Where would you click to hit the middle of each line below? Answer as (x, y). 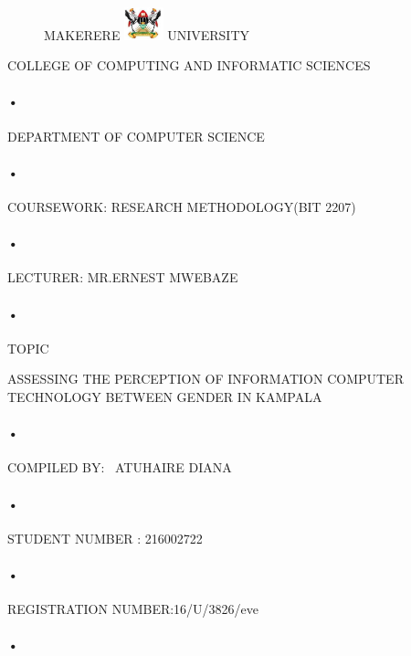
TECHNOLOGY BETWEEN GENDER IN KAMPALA (165, 396)
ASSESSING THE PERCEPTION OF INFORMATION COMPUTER (205, 379)
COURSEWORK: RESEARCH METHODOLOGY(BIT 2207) (182, 207)
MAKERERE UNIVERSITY (147, 34)
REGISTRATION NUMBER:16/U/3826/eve (133, 609)
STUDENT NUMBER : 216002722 (105, 538)
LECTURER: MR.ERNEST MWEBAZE (123, 277)
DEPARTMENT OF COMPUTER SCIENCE (136, 136)
